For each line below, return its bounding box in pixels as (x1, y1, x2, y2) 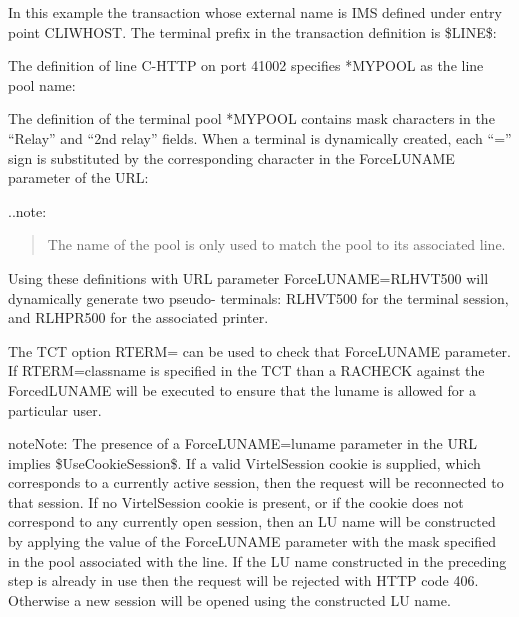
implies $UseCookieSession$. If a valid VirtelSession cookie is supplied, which (8, 452, 481, 473)
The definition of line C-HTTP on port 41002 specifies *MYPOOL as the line (8, 55, 484, 76)
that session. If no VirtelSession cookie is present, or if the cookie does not (8, 491, 464, 512)
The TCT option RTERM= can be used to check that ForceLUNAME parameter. (8, 340, 512, 361)
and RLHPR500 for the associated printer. (8, 307, 269, 328)
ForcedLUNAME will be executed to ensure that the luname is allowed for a (8, 379, 476, 400)
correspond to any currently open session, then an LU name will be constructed (8, 511, 496, 532)
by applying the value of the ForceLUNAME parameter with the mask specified (8, 531, 497, 552)
